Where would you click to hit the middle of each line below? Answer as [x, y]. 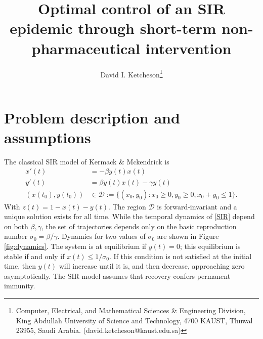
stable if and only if [34, 256]
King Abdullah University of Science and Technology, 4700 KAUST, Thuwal [134, 320]
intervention [188, 48]
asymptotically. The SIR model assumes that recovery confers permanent [117, 276]
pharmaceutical [86, 48]
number [16, 236]
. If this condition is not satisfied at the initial [181, 256]
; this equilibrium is [210, 246]
